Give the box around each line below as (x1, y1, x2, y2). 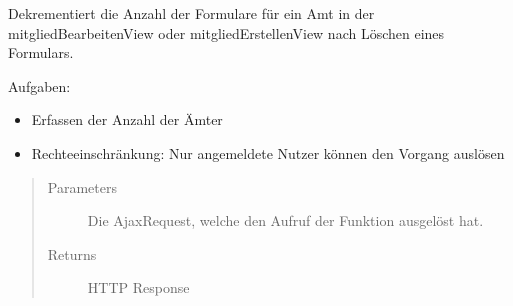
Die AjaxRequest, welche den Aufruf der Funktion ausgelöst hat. (87, 210, 484, 231)
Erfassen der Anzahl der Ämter (31, 109, 223, 130)
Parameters (47, 176, 117, 197)
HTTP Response (87, 277, 190, 298)
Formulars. (8, 42, 74, 63)
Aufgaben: (8, 75, 71, 96)
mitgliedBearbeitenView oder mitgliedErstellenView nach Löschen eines (8, 22, 445, 43)
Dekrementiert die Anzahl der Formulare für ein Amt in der (8, 3, 375, 23)
